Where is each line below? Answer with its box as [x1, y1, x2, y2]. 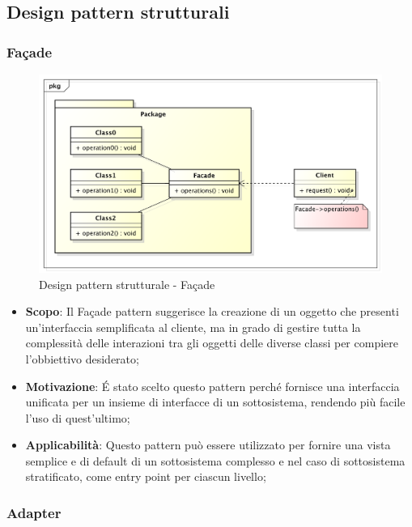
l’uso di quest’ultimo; [25, 409, 130, 426]
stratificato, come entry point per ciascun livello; [25, 468, 266, 485]
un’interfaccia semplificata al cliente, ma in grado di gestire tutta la [25, 318, 361, 335]
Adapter [6, 502, 62, 522]
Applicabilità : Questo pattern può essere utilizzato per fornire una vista [25, 436, 391, 453]
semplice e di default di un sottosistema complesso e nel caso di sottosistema [25, 452, 406, 469]
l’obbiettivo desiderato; [25, 350, 139, 367]
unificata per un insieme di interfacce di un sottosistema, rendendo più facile [25, 393, 406, 410]
